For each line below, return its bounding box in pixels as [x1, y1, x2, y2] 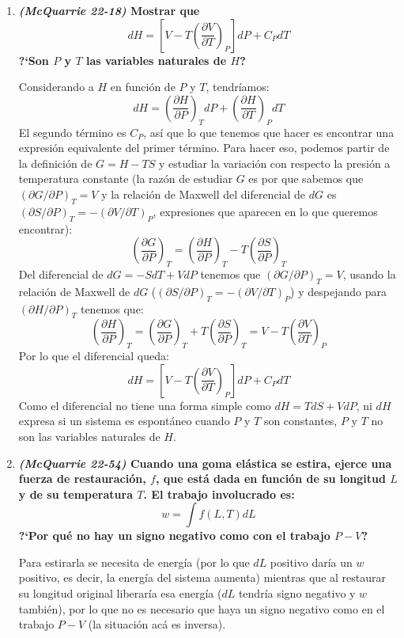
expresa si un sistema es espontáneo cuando [18, 412, 230, 429]
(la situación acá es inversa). [88, 616, 226, 632]
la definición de [18, 154, 93, 171]
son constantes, [263, 412, 338, 429]
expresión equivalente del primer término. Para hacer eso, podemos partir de [18, 139, 390, 156]
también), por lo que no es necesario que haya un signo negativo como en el [18, 600, 385, 617]
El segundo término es [18, 123, 126, 140]
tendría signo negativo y [238, 585, 356, 602]
